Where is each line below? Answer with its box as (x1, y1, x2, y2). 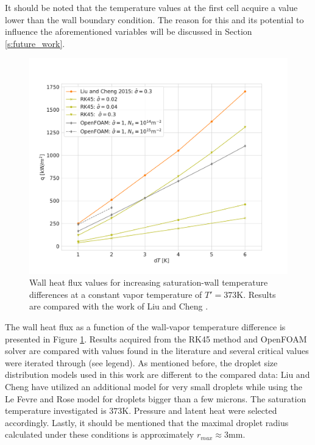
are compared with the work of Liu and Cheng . (29, 300, 208, 313)
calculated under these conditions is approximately (5, 428, 194, 441)
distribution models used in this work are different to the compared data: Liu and (5, 368, 310, 381)
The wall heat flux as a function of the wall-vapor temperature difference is (5, 320, 286, 333)
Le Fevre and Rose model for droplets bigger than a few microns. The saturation (5, 392, 306, 405)
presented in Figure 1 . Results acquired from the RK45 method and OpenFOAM (5, 332, 307, 345)
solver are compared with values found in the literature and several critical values (5, 344, 309, 357)
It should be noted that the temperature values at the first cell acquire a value (5, 1, 298, 13)
